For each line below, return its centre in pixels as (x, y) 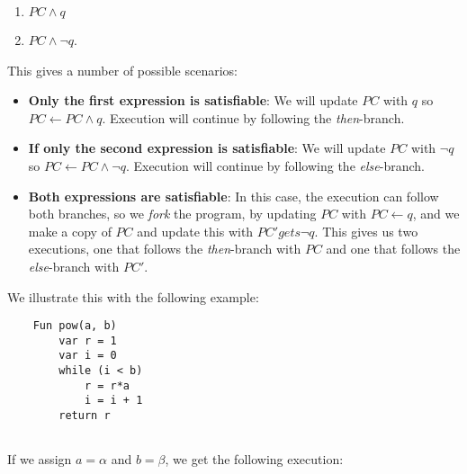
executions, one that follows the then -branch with (165, 249)
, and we (436, 214)
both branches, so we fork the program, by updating (172, 214)
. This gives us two (366, 231)
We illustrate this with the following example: (133, 296)
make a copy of (70, 231)
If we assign (40, 459)
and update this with (195, 231)
